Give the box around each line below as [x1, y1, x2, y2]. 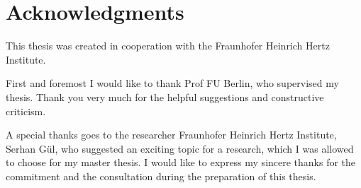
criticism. [6, 103, 46, 118]
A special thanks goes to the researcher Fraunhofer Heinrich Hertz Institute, [6, 127, 337, 142]
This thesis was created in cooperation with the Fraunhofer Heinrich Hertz [6, 38, 330, 53]
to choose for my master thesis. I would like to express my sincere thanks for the [6, 155, 356, 170]
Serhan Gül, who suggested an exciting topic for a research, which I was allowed [6, 141, 354, 155]
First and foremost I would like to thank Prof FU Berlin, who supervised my [6, 76, 339, 90]
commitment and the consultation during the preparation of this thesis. [6, 168, 316, 183]
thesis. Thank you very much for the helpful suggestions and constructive [6, 89, 324, 104]
